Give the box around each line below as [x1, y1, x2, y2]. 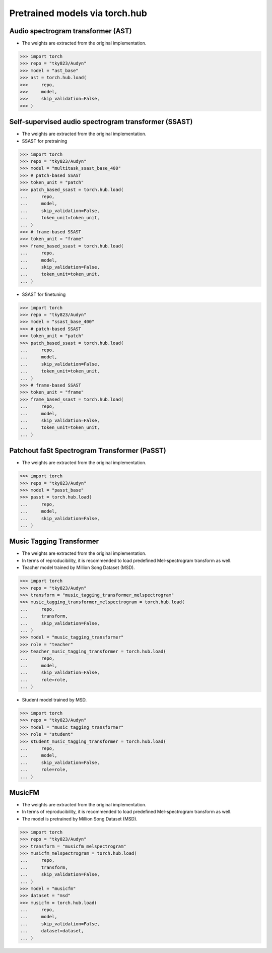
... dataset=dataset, [20, 928, 84, 934]
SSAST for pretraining [22, 138, 67, 144]
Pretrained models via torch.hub [9, 8, 147, 19]
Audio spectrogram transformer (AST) [9, 27, 132, 35]
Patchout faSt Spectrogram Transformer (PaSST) [9, 447, 166, 455]
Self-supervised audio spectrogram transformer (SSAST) [9, 117, 193, 126]
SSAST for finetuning [22, 291, 66, 297]
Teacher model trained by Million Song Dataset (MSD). [22, 564, 135, 570]
